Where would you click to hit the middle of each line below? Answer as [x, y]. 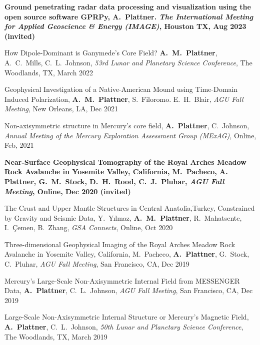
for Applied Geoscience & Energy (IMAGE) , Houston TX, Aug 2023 [125, 26]
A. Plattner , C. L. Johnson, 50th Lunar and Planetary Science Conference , [124, 327]
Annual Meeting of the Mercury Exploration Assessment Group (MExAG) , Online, [130, 135]
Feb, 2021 [19, 145]
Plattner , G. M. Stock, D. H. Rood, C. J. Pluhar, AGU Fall [114, 181]
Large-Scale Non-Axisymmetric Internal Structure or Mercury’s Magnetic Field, [127, 317]
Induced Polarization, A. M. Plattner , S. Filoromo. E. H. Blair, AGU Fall [124, 99]
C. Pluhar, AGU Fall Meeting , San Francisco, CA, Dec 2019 [97, 264]
